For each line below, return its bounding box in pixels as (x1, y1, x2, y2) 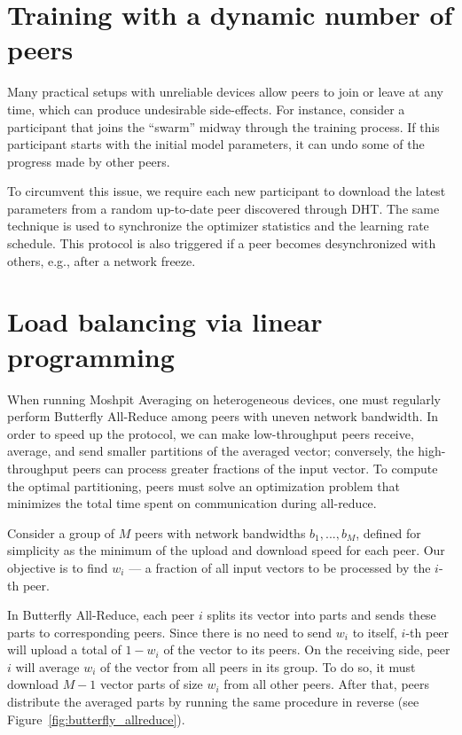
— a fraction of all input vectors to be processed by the (129, 558, 431, 576)
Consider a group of (7, 523, 115, 542)
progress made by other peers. (7, 152, 170, 170)
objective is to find (7, 558, 108, 576)
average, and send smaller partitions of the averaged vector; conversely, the (7, 442, 414, 460)
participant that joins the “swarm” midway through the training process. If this (7, 117, 440, 136)
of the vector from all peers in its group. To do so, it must (100, 657, 416, 676)
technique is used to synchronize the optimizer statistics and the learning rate (7, 216, 429, 235)
